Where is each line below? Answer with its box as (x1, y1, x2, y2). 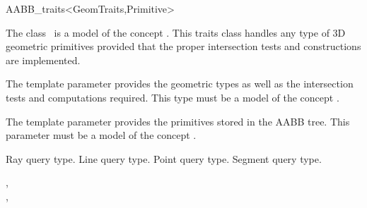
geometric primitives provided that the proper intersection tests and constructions (6, 39, 361, 54)
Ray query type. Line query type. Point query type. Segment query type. (6, 151, 322, 166)
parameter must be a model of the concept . (6, 128, 197, 142)
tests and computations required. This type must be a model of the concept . (6, 90, 339, 104)
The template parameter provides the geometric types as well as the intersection (6, 76, 354, 91)
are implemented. (6, 52, 81, 67)
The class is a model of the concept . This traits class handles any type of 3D (6, 25, 346, 39)
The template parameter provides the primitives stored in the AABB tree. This (6, 114, 350, 128)
